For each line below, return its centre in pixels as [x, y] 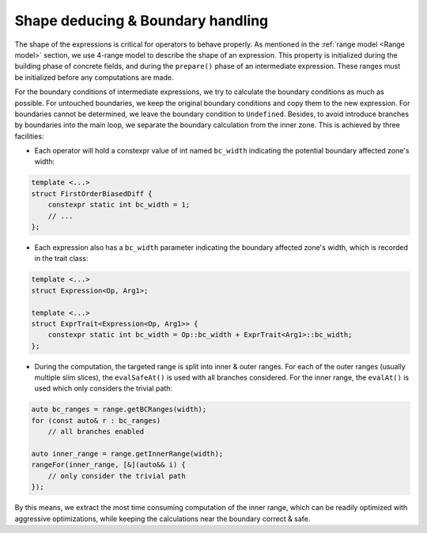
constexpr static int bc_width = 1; [119, 205]
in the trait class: [61, 259]
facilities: [29, 136]
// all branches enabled [96, 432]
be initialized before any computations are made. [94, 77]
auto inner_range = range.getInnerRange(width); [127, 454]
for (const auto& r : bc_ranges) [96, 420]
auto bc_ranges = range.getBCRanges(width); [119, 410]
